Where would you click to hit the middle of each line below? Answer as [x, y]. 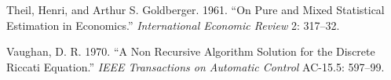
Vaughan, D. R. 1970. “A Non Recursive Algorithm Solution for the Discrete [191, 51]
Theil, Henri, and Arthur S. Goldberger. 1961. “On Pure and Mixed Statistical [195, 9]
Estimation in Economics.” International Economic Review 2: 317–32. [173, 25]
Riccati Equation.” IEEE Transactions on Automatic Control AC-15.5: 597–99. [195, 66]
